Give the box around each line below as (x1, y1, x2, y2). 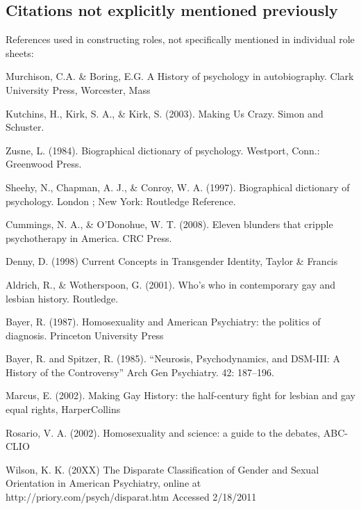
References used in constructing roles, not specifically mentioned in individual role (6, 32, 355, 47)
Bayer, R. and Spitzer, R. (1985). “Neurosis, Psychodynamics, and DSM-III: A (6, 351, 341, 366)
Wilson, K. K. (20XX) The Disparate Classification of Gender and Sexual (6, 462, 319, 476)
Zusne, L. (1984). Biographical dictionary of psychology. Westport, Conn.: (6, 143, 320, 157)
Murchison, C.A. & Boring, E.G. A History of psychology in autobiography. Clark (6, 69, 354, 83)
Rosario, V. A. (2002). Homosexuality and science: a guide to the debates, (6, 425, 321, 439)
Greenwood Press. (6, 156, 82, 171)
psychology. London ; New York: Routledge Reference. (6, 193, 236, 208)
